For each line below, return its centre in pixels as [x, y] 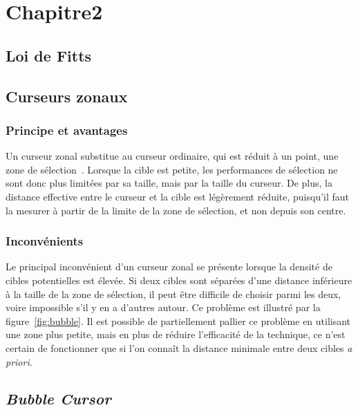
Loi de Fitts [49, 55]
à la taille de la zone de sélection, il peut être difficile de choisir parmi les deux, [173, 293]
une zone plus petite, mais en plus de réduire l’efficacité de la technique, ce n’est [176, 334]
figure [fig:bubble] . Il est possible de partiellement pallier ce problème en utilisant [178, 320]
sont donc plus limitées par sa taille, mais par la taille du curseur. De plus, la [169, 183]
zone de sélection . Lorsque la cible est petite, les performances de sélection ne [172, 169]
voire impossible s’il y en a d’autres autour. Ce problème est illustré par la [163, 307]
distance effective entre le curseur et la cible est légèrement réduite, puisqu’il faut [178, 196]
